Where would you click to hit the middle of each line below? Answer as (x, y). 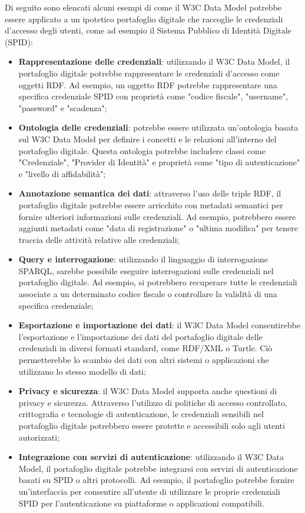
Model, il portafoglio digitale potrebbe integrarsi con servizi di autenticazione (158, 468)
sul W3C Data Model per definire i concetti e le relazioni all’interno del (147, 139)
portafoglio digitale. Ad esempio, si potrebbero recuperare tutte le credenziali (158, 282)
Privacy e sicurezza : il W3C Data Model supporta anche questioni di (148, 391)
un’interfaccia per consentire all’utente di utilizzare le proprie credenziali (149, 491)
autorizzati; (39, 437)
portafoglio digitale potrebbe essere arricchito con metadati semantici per (151, 204)
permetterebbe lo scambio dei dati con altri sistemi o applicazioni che (144, 360)
